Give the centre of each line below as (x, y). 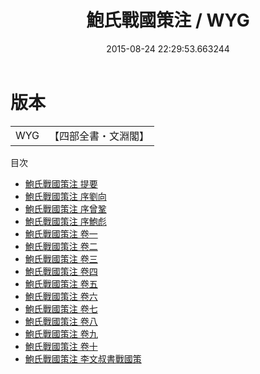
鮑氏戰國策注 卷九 (61, 333)
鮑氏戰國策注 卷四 (61, 271)
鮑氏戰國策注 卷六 (61, 296)
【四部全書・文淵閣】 (99, 136)
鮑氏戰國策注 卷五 (61, 283)
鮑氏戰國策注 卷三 (61, 258)
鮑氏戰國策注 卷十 (61, 346)
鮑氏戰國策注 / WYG (168, 20)
